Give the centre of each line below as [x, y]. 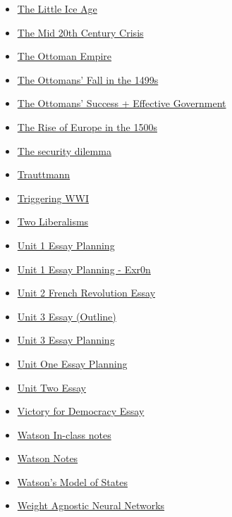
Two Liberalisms [53, 222]
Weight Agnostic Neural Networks [91, 505]
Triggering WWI [53, 198]
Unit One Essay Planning [72, 363]
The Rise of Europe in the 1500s [87, 126]
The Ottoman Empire [65, 56]
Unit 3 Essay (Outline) [67, 316]
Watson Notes [48, 458]
